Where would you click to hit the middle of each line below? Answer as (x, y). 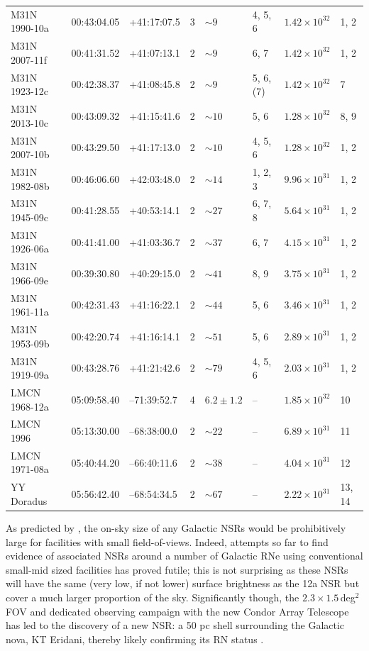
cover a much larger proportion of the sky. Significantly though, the (153, 597)
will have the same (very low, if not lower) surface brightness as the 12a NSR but (183, 583)
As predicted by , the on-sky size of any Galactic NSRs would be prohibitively (176, 528)
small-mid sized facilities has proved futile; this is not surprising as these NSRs (177, 569)
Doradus (29, 500)
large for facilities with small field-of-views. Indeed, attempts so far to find (167, 541)
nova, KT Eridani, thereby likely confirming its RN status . (135, 639)
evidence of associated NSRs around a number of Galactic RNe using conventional (184, 556)
